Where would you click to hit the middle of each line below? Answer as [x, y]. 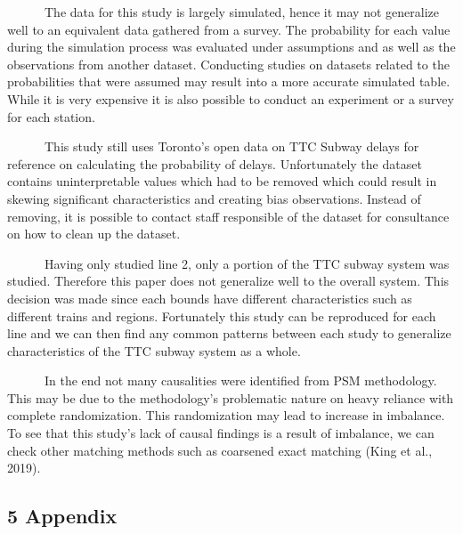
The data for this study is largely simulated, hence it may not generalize [241, 12]
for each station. [51, 116]
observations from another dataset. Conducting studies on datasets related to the [228, 64]
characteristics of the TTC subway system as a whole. [154, 350]
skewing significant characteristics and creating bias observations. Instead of [214, 198]
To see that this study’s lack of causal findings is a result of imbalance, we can [221, 433]
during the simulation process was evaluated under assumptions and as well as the [231, 47]
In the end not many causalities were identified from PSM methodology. [240, 380]
